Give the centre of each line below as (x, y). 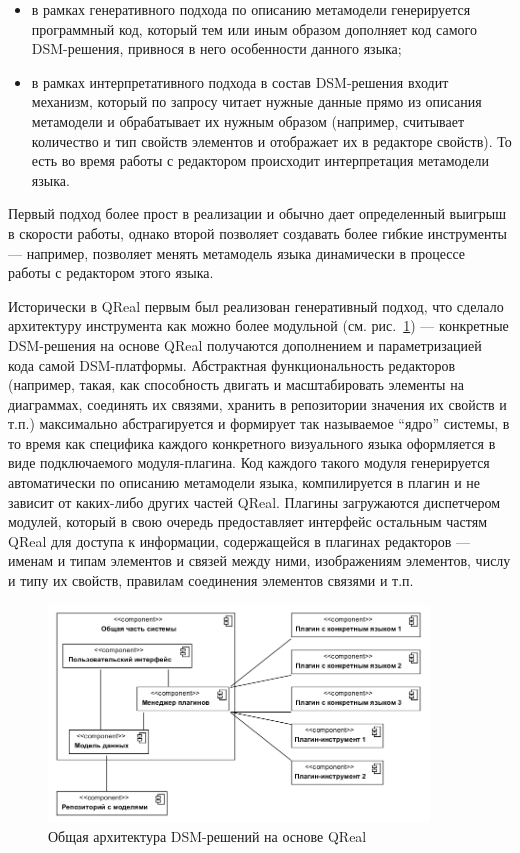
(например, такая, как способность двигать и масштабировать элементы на (236, 384)
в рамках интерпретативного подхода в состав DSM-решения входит (240, 81)
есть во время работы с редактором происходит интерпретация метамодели (260, 160)
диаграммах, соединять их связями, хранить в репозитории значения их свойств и (257, 403)
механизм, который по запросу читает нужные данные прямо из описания (256, 101)
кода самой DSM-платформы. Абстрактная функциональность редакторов (232, 364)
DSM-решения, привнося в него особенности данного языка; (216, 48)
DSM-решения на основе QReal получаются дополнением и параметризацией (245, 344)
